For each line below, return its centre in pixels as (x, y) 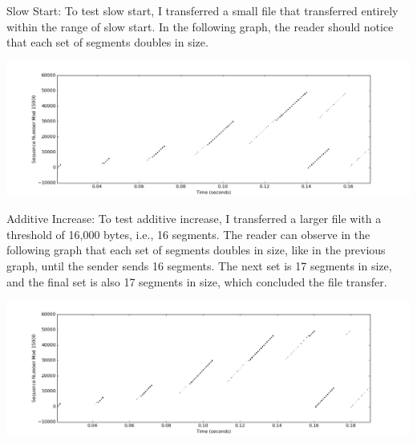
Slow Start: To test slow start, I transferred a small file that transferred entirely (202, 10)
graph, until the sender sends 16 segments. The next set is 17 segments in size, (199, 265)
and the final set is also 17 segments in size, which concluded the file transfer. (197, 281)
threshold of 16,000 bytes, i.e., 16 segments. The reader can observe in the (188, 234)
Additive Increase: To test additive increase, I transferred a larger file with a (194, 219)
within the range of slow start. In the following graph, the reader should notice (200, 26)
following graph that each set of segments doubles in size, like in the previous (196, 250)
